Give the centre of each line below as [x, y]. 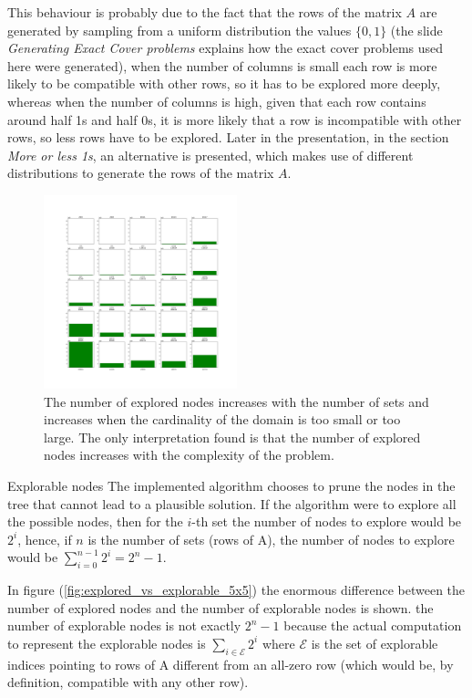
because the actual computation [373, 625]
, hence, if [45, 539]
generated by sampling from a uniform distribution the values [180, 30]
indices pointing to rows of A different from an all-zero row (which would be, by [231, 664]
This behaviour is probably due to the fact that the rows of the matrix [205, 12]
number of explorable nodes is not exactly [124, 625]
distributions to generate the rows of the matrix [141, 173]
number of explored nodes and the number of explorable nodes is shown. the [221, 607]
